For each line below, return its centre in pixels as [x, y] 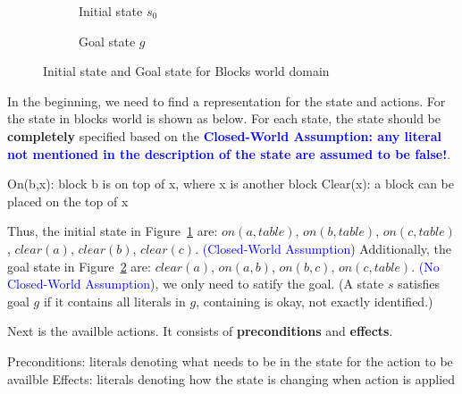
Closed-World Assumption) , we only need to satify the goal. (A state [196, 284]
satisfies [419, 284]
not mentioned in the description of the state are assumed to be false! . [229, 153]
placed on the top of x [68, 201]
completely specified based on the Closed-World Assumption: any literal [225, 135]
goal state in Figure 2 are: [79, 266]
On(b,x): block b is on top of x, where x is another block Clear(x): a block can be [231, 184]
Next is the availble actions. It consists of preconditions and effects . [200, 331]
